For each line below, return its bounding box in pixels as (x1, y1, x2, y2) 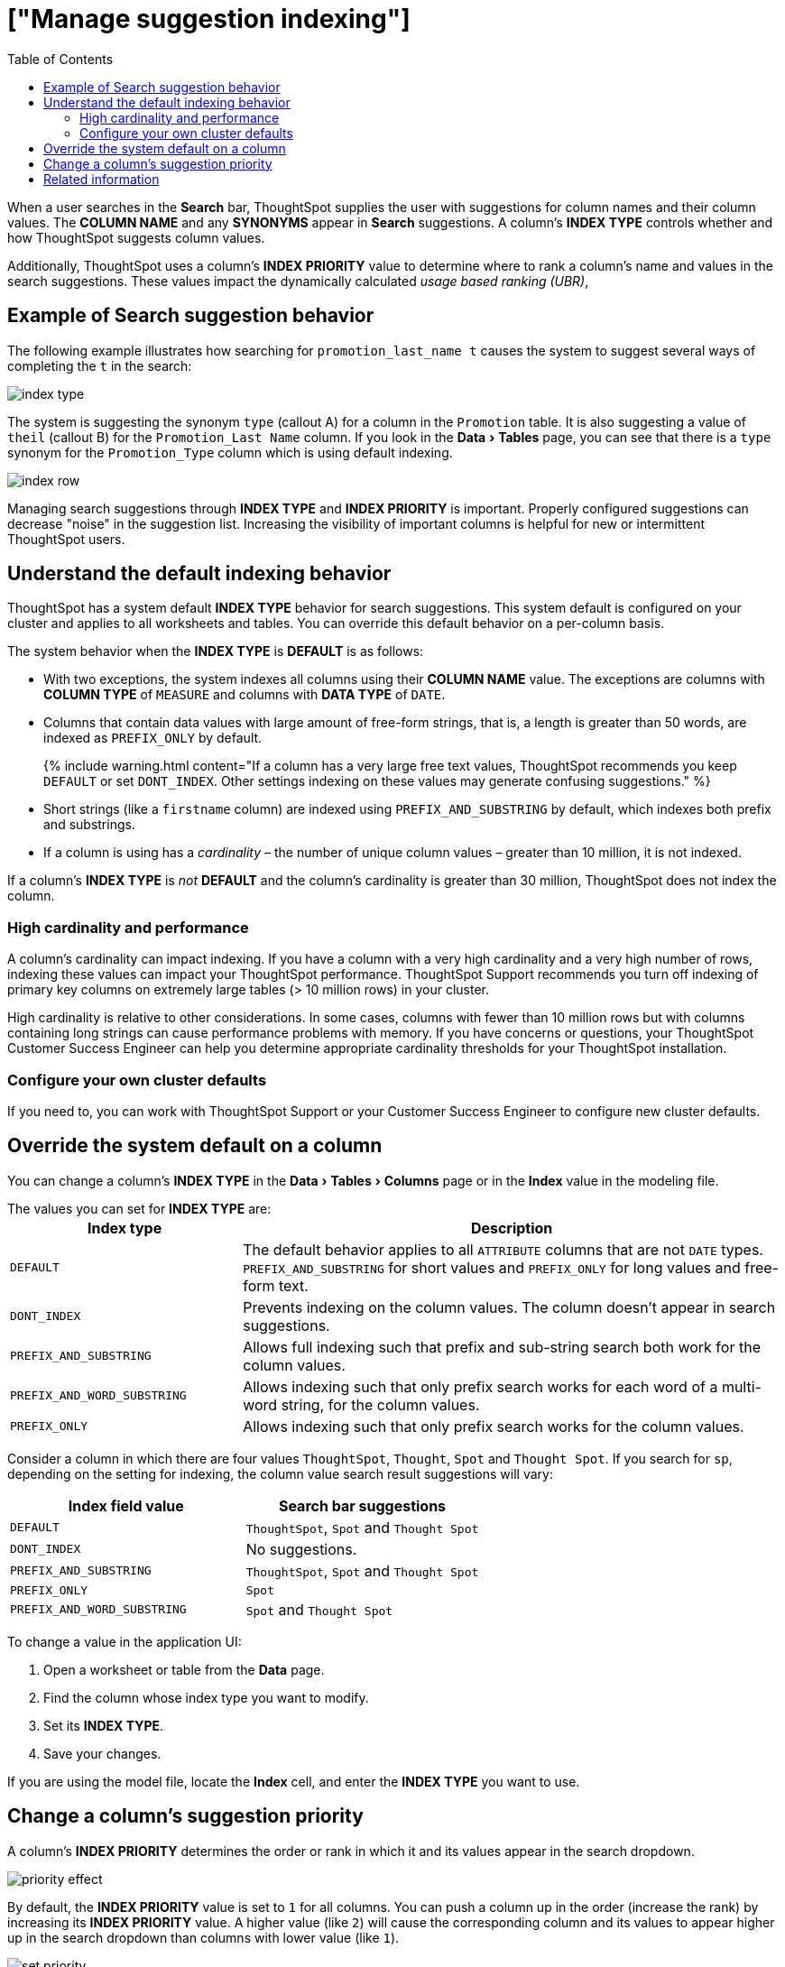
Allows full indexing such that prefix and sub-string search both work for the (243, 1337, 761, 1356)
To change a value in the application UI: (7, 1633, 242, 1649)
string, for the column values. (281, 1395, 480, 1414)
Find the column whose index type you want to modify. (43, 1689, 369, 1705)
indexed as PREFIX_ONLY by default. (43, 730, 263, 746)
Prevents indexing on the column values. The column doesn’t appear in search (243, 1297, 776, 1316)
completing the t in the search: (7, 357, 192, 374)
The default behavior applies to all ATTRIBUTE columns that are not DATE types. (243, 1240, 763, 1259)
